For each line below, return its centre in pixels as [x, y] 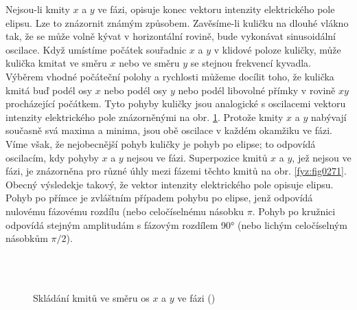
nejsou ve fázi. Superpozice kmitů [197, 157]
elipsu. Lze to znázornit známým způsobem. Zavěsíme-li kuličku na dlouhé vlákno [177, 22]
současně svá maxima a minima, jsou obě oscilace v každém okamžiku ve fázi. [169, 130]
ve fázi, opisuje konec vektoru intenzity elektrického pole [216, 9]
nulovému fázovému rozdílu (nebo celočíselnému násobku [125, 211]
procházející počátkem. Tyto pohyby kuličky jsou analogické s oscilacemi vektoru [176, 103]
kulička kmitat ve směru [56, 63]
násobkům [27, 238]
